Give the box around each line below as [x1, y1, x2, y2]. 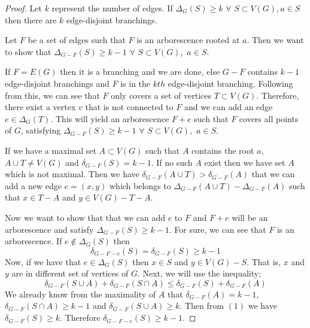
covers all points [239, 112, 299, 124]
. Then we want [247, 34, 304, 46]
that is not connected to [85, 101, 174, 113]
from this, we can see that [5, 89, 100, 101]
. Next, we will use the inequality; [137, 267, 262, 280]
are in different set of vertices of [11, 267, 129, 280]
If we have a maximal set [5, 144, 96, 156]
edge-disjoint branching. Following [168, 77, 293, 89]
